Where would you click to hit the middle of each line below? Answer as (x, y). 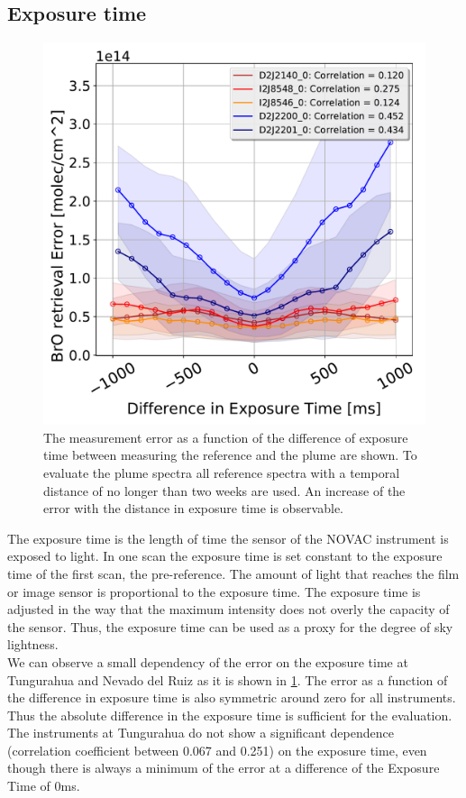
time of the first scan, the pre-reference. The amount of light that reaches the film (233, 573)
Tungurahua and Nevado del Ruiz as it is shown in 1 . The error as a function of (228, 679)
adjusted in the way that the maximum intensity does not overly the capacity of (228, 609)
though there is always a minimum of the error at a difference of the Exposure (224, 768)
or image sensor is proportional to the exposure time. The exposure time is (214, 591)
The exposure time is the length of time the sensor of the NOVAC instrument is (228, 538)
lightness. (33, 644)
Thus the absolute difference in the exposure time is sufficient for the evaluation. (230, 715)
